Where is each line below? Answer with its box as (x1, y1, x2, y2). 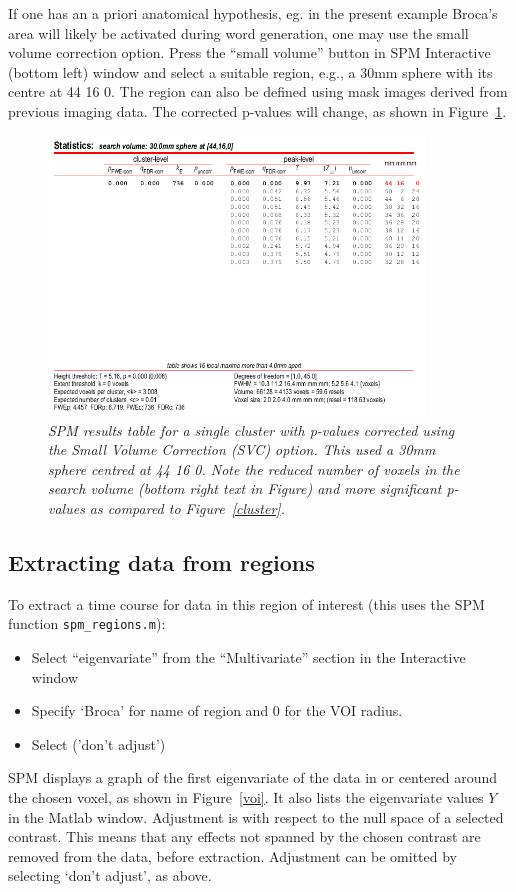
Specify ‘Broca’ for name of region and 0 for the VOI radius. (31, 700, 403, 721)
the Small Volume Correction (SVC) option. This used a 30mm (48, 439, 436, 460)
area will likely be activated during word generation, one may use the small (8, 22, 469, 43)
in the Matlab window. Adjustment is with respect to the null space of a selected (8, 806, 504, 827)
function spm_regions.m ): (8, 613, 166, 634)
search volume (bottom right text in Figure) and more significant (48, 478, 442, 499)
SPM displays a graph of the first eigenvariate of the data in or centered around (8, 767, 498, 788)
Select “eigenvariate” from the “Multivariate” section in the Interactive (31, 646, 466, 667)
